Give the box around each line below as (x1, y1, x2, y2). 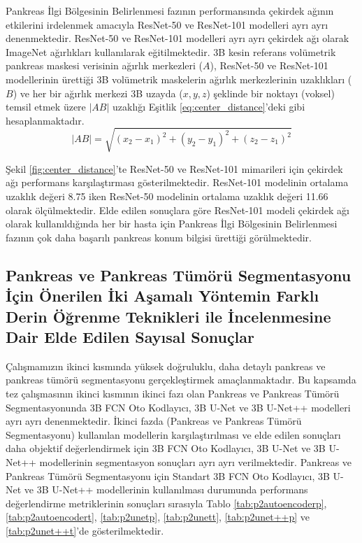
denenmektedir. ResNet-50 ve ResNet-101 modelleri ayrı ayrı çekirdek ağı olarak (6, 31, 349, 45)
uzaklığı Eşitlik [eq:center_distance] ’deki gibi (113, 99, 305, 114)
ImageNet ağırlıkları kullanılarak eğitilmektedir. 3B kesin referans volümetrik (6, 44, 336, 59)
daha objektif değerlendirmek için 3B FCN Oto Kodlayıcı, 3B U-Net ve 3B (6, 441, 326, 456)
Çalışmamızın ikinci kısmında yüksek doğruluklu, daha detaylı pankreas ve (6, 358, 326, 373)
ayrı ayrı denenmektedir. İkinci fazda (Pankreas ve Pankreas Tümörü (6, 414, 302, 428)
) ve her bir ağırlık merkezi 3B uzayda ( (13, 85, 183, 100)
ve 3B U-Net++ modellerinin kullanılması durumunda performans (24, 482, 308, 497)
